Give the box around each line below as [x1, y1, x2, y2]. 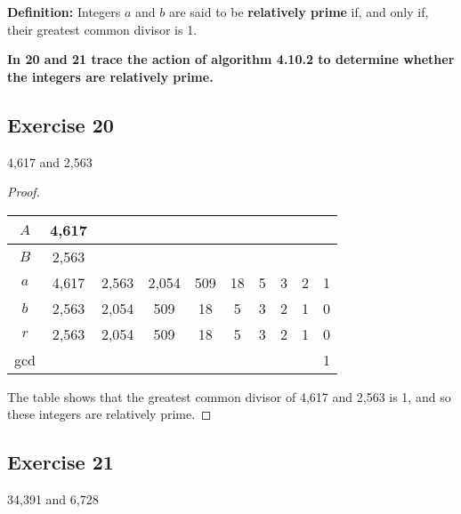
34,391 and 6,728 [7, 490, 99, 509]
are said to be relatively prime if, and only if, [168, 3, 429, 20]
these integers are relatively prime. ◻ [7, 405, 212, 423]
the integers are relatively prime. [7, 67, 214, 85]
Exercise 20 [7, 110, 114, 138]
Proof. [7, 182, 40, 201]
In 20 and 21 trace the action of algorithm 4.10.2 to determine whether [7, 50, 455, 68]
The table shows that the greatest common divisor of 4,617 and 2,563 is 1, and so [7, 387, 451, 406]
